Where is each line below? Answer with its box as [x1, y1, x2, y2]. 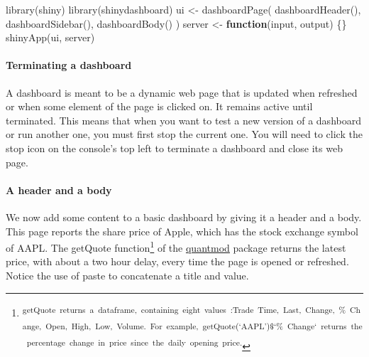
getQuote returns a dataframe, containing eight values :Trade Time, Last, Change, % [22, 303, 346, 315]
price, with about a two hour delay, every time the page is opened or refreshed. [6, 254, 349, 269]
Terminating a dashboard [6, 58, 132, 73]
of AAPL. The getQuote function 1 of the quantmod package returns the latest [6, 238, 346, 255]
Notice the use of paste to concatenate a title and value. [6, 267, 249, 282]
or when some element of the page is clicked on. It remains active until [6, 99, 313, 114]
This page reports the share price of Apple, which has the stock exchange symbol [6, 223, 358, 238]
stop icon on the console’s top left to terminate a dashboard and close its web [6, 140, 343, 155]
